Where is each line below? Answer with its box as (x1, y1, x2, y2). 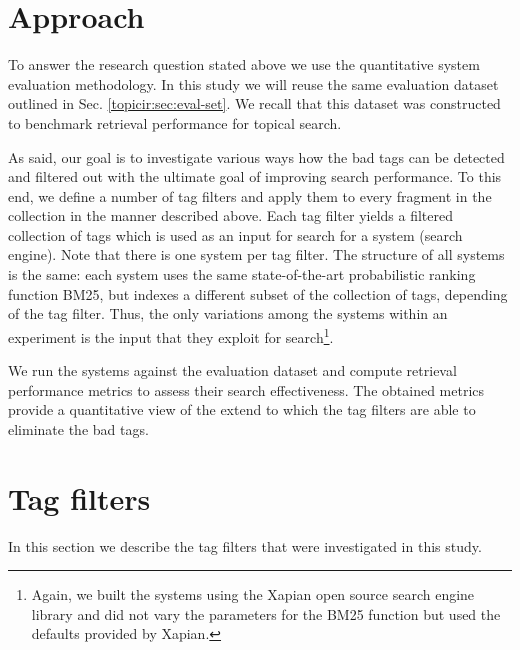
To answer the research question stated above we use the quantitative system (8, 54, 480, 75)
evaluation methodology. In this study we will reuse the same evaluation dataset (8, 73, 499, 94)
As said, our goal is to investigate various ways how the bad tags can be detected (8, 146, 505, 167)
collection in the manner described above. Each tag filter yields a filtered (8, 205, 454, 226)
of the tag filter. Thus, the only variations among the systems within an (8, 303, 448, 324)
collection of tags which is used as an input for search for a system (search (8, 224, 463, 245)
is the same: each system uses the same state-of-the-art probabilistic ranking (8, 264, 476, 285)
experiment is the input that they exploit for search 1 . (8, 323, 334, 347)
